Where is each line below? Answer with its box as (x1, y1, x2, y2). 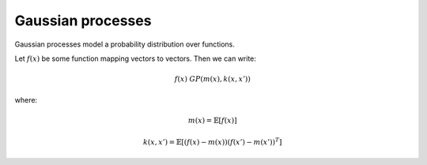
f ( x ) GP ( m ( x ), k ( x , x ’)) (174, 75, 251, 84)
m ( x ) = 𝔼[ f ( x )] (187, 115, 237, 125)
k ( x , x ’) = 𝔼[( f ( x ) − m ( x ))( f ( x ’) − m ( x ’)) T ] (142, 137, 282, 147)
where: (14, 95, 38, 104)
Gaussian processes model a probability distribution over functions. (14, 39, 235, 49)
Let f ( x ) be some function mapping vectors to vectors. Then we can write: (14, 54, 257, 63)
